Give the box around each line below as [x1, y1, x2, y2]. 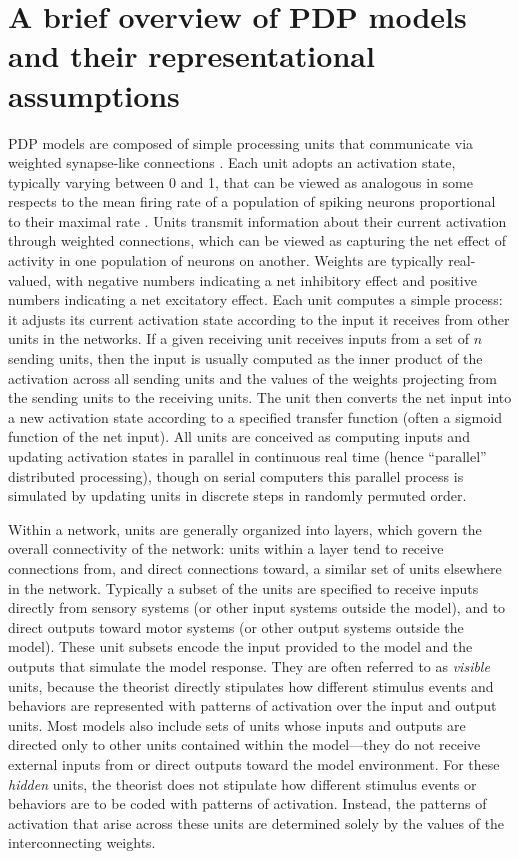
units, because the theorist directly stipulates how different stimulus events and [8, 675, 494, 696]
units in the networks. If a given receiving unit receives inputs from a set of [8, 328, 469, 349]
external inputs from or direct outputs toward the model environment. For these [8, 753, 500, 774]
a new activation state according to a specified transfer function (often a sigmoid [8, 406, 502, 427]
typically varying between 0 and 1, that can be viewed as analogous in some [8, 171, 473, 192]
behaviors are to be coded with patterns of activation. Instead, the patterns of [8, 793, 487, 814]
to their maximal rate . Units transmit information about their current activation [8, 210, 507, 231]
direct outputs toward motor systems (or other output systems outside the [8, 616, 464, 637]
